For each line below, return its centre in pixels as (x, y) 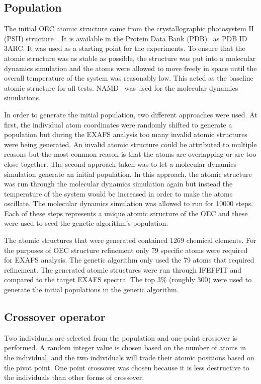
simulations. (22, 98)
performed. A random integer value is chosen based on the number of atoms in (125, 347)
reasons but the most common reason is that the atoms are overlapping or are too (130, 154)
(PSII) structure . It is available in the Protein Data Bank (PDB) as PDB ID (126, 38)
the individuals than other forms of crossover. (74, 377)
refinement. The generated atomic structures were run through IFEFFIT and (123, 269)
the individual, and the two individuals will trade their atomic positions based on (129, 358)
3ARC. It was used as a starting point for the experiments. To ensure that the (125, 48)
